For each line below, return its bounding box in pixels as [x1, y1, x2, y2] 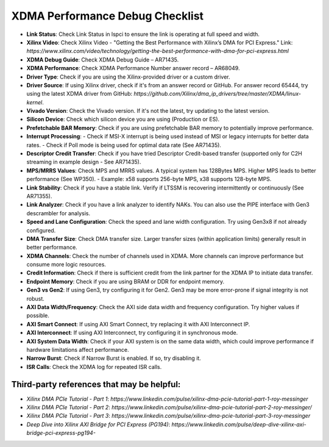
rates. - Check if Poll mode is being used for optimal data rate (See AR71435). [26, 141, 222, 149]
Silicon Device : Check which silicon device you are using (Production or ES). [26, 116, 220, 123]
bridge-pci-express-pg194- [26, 429, 96, 437]
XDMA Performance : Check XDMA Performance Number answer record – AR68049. [26, 65, 240, 72]
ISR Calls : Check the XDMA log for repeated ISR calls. [26, 363, 162, 370]
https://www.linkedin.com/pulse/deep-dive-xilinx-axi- [171, 421, 307, 428]
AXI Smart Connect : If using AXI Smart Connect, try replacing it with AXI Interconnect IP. [26, 320, 250, 327]
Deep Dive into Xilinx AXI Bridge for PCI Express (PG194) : [26, 421, 171, 428]
